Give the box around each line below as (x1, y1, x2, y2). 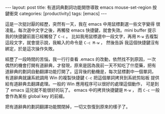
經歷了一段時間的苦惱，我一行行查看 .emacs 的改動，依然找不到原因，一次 (5, 56, 156, 62)
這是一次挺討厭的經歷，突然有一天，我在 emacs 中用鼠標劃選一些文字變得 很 (5, 21, 161, 27)
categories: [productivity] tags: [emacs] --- (19, 11, 107, 16)
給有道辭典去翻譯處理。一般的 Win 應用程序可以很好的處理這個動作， (5, 81, 145, 87)
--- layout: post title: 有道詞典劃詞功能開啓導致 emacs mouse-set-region (5, 4, 152, 10)
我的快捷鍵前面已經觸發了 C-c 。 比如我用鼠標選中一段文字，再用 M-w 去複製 (5, 34, 159, 39)
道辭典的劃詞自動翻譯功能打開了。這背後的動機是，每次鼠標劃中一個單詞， (5, 69, 156, 75)
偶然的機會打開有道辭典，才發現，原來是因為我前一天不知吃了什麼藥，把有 (5, 63, 156, 68)
